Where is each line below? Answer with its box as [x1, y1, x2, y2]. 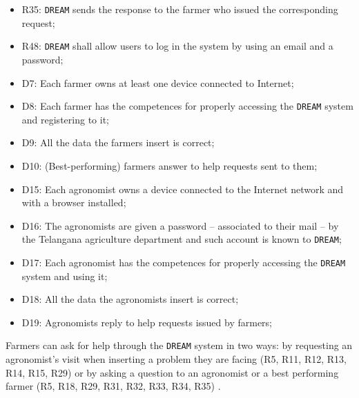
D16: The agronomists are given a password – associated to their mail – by [21, 218, 339, 232]
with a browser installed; [21, 195, 126, 210]
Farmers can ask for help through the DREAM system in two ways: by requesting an [6, 338, 353, 352]
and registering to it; [21, 112, 109, 126]
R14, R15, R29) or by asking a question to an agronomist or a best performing [6, 365, 339, 379]
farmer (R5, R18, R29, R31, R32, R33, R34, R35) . [6, 379, 221, 393]
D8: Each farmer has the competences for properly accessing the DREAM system [21, 99, 353, 113]
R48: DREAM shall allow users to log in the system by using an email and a [21, 39, 333, 53]
